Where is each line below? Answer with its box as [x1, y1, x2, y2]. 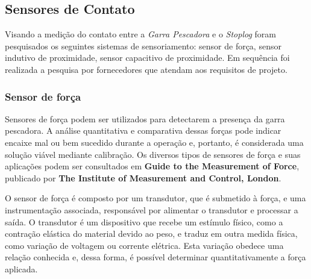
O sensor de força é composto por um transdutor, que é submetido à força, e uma [5, 192, 306, 204]
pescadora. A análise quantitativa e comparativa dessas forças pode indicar [5, 124, 281, 137]
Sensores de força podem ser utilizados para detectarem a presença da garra [5, 112, 285, 125]
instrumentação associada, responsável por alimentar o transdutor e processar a [5, 203, 298, 216]
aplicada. [5, 262, 38, 275]
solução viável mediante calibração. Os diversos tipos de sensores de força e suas [5, 148, 301, 160]
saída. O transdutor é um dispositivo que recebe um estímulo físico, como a [5, 215, 283, 228]
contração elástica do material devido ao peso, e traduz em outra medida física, [5, 227, 298, 240]
